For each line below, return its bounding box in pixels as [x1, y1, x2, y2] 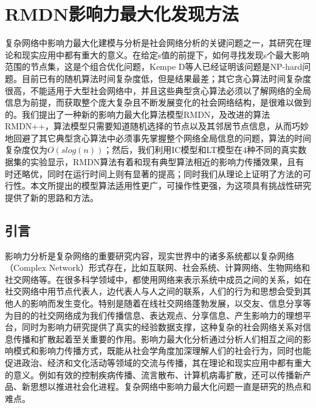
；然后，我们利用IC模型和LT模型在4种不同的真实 [103, 143, 298, 156]
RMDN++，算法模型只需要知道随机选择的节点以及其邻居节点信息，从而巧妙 [5, 120, 309, 132]
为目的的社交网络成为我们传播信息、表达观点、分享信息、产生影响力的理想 [5, 308, 303, 321]
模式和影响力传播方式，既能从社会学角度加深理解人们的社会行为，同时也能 [13, 344, 311, 357]
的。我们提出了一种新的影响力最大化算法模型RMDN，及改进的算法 [5, 107, 270, 120]
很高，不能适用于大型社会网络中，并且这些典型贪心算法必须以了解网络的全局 [5, 84, 311, 97]
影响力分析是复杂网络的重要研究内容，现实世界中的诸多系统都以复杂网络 [5, 249, 294, 262]
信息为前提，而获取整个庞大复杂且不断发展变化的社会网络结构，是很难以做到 [5, 96, 311, 109]
